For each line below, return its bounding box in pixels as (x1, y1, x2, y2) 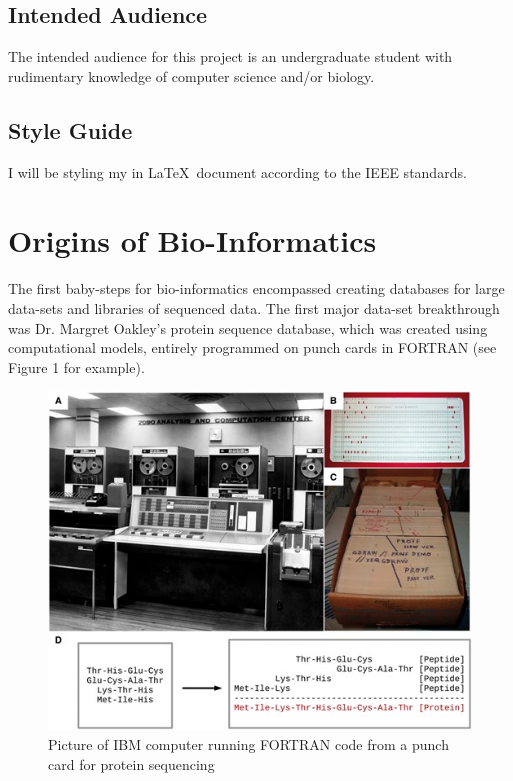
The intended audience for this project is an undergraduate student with (8, 46, 453, 67)
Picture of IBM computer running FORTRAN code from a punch (48, 734, 449, 755)
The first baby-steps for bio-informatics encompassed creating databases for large (8, 278, 505, 299)
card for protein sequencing (48, 753, 215, 774)
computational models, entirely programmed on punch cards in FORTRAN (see (8, 337, 497, 358)
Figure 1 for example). (8, 356, 145, 377)
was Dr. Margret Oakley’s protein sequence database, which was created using (8, 317, 488, 338)
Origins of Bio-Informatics (8, 220, 377, 261)
